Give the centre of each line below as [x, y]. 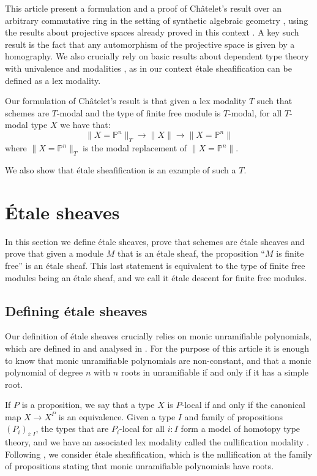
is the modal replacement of [135, 148]
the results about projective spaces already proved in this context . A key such [152, 32]
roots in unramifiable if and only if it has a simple [214, 372]
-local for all [142, 429]
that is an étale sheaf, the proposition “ [191, 253]
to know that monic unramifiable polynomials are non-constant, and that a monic [158, 360]
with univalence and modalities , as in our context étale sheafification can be [148, 68]
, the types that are [72, 429]
